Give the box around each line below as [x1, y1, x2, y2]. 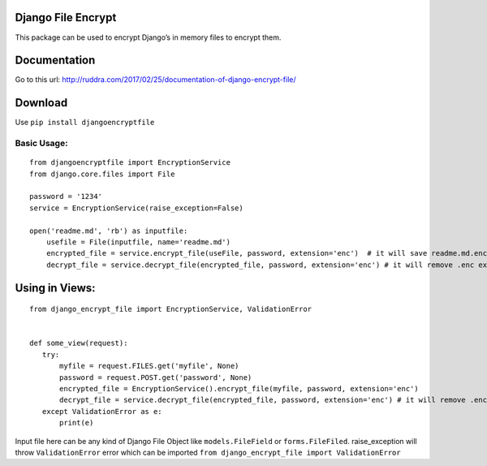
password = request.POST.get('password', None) [59, 373, 252, 382]
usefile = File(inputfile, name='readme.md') [45, 238, 231, 247]
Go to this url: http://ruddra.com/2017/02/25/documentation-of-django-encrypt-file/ [15, 75, 296, 84]
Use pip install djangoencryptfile [15, 118, 155, 127]
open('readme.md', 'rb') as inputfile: [29, 226, 188, 235]
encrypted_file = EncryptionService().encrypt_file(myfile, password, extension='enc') [59, 384, 420, 393]
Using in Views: [15, 281, 97, 295]
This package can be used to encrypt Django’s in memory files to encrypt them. [15, 32, 282, 42]
